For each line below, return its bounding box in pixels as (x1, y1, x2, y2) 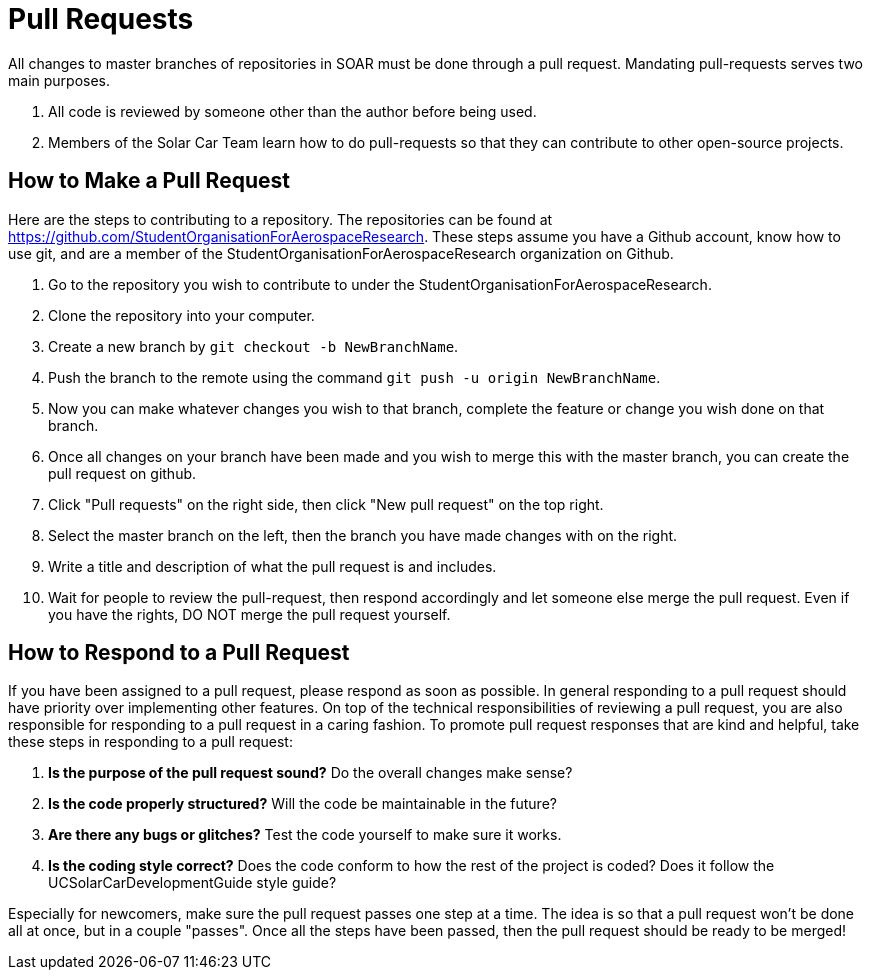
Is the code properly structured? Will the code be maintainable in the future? (48, 795, 557, 813)
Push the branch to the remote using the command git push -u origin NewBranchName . (48, 368, 661, 386)
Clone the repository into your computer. (48, 306, 315, 324)
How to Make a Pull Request (8, 168, 290, 194)
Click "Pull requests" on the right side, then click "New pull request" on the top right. (48, 495, 604, 513)
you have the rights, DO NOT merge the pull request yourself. (48, 605, 451, 623)
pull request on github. (48, 464, 197, 482)
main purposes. (8, 71, 111, 89)
